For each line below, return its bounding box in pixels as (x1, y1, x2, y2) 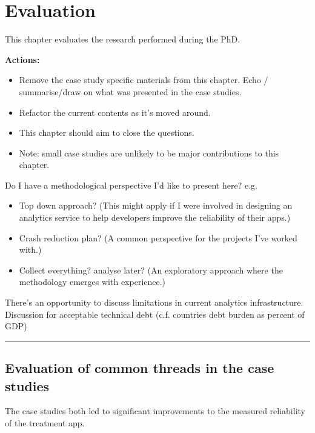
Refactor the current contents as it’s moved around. (19, 106, 211, 118)
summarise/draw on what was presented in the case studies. (19, 85, 242, 98)
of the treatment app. (5, 417, 85, 429)
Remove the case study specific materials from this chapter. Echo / (19, 73, 268, 86)
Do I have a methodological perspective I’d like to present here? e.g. (5, 178, 257, 191)
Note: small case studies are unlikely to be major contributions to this (19, 146, 279, 159)
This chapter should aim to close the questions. (19, 126, 194, 139)
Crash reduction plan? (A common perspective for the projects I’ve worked (19, 231, 297, 244)
